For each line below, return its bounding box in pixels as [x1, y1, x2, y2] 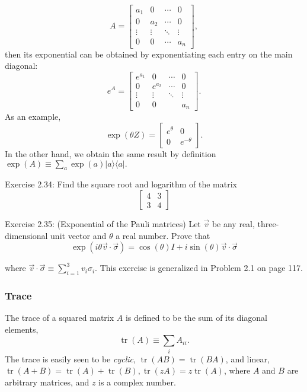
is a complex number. [98, 375, 176, 388]
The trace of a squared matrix [5, 311, 114, 324]
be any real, [212, 218, 255, 230]
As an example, [5, 110, 61, 123]
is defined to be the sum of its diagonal [125, 311, 267, 324]
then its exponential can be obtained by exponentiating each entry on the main [5, 47, 293, 60]
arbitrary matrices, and [5, 375, 89, 388]
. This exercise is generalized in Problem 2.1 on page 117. [95, 262, 303, 274]
